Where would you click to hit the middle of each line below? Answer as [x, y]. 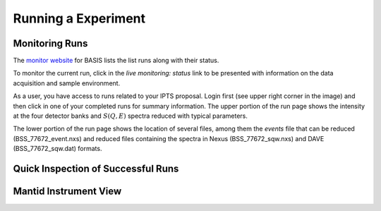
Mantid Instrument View [67, 192]
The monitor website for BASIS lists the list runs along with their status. [116, 61]
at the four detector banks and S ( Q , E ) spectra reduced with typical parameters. [131, 116]
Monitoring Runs [50, 43]
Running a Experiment [79, 18]
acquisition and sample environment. [67, 83]
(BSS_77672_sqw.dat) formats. [58, 149]
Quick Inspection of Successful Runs [96, 169]
